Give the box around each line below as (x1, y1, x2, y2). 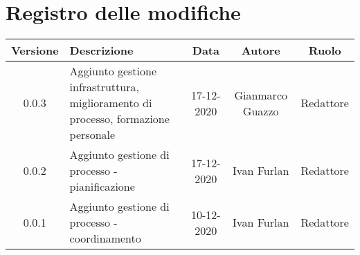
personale (69, 126, 116, 143)
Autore (241, 42, 280, 59)
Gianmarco (234, 86, 287, 103)
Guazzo (242, 102, 279, 119)
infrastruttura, (69, 79, 139, 95)
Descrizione (69, 42, 134, 59)
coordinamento (69, 230, 141, 247)
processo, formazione (69, 111, 170, 127)
